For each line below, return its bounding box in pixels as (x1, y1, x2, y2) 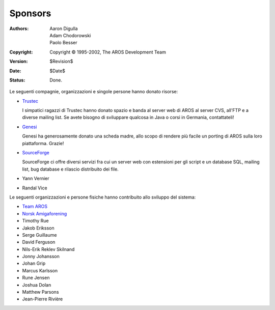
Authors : (9, 25, 29, 32)
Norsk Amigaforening (22, 210, 67, 216)
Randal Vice (22, 185, 48, 191)
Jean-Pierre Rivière (22, 296, 63, 302)
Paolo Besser (49, 40, 77, 46)
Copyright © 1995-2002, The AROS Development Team (49, 49, 167, 55)
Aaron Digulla (49, 25, 78, 32)
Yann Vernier (22, 176, 49, 182)
